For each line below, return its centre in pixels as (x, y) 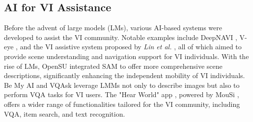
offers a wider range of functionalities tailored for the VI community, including (122, 104)
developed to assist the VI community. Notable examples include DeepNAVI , (121, 37)
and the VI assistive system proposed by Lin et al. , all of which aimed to (131, 47)
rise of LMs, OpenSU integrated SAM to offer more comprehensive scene (113, 66)
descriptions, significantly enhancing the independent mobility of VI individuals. (125, 75)
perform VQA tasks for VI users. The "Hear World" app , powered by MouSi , (122, 94)
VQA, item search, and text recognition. (65, 113)
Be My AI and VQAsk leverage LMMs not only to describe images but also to (122, 85)
